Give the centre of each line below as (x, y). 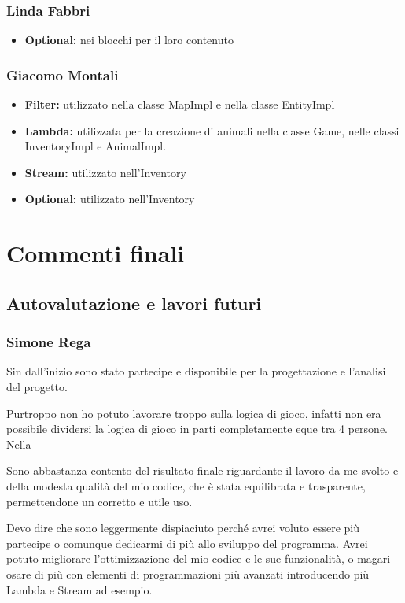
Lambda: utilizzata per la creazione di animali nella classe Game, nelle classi (212, 130)
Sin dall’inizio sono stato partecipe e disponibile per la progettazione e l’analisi (196, 371)
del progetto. (37, 386)
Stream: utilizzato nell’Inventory (105, 172)
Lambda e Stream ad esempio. (79, 589)
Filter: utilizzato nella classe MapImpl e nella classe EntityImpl (180, 104)
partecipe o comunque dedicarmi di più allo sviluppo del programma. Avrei (187, 543)
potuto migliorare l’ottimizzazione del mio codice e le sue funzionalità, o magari (199, 559)
